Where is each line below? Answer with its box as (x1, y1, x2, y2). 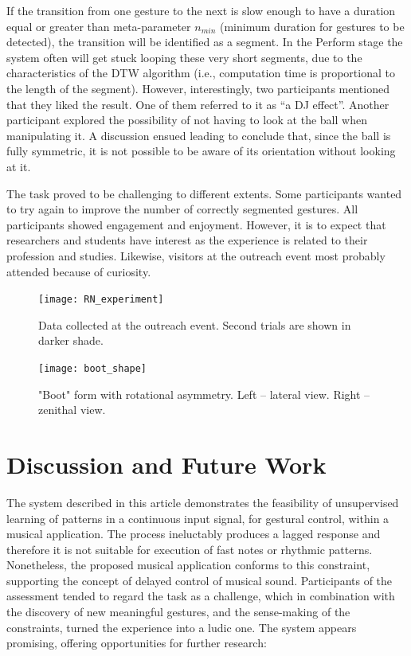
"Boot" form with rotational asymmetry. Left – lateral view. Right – (38, 385, 370, 402)
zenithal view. (38, 401, 106, 418)
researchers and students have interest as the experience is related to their (6, 232, 368, 248)
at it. (6, 158, 31, 174)
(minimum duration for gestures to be (219, 18, 405, 34)
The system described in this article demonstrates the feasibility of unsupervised (6, 494, 399, 510)
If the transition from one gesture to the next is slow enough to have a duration (6, 2, 396, 18)
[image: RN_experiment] (38, 294, 164, 306)
